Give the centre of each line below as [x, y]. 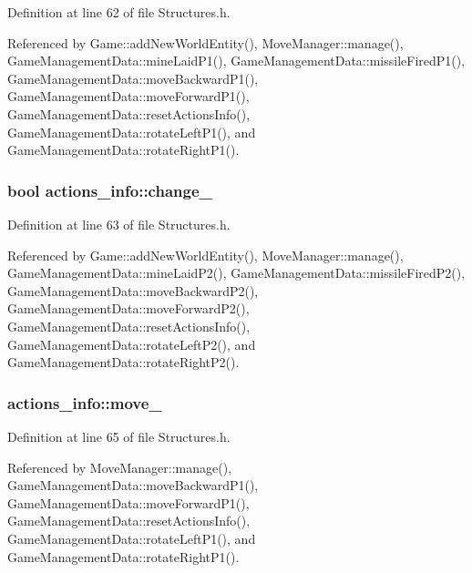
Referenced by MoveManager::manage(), [120, 467]
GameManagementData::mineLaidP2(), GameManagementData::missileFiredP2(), [236, 273]
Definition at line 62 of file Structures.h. [119, 12]
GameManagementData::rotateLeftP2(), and [132, 344]
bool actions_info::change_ [110, 190]
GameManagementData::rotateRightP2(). [123, 362]
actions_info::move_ [85, 402]
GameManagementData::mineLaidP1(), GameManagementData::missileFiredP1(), [236, 61]
